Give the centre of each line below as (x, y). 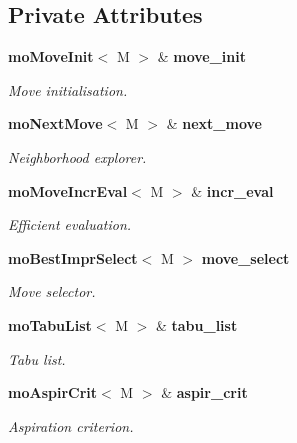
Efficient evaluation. (70, 224)
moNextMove (55, 123)
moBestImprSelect (73, 257)
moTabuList (50, 324)
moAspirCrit (53, 392)
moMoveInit (51, 56)
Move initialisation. (68, 89)
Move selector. (52, 291)
